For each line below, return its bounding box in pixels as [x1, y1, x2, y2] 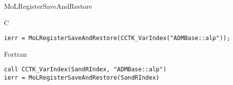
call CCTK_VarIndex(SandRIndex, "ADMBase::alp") [4, 66, 167, 73]
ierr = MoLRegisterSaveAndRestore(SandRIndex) [4, 74, 159, 82]
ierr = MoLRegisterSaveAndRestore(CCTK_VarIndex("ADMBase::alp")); [4, 35, 231, 42]
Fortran [4, 48, 27, 59]
